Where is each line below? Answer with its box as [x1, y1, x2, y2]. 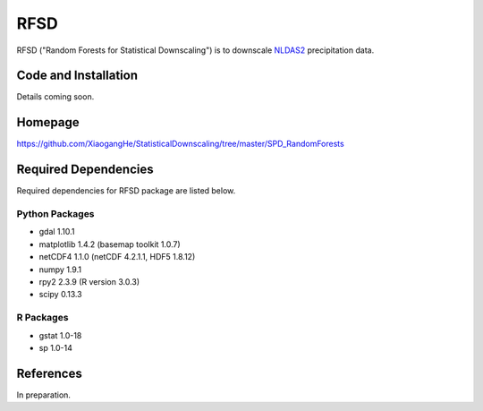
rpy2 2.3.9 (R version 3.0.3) [38, 276, 140, 287]
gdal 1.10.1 [38, 227, 75, 237]
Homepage [16, 115, 80, 130]
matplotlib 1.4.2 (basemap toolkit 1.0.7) [38, 238, 181, 250]
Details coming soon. [16, 91, 95, 102]
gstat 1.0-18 [38, 330, 82, 340]
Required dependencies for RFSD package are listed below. [16, 185, 236, 196]
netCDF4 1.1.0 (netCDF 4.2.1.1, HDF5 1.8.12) [38, 252, 196, 262]
